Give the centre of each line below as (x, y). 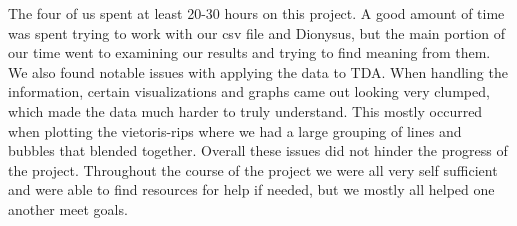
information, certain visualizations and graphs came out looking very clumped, (249, 91)
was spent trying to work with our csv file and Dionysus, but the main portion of (256, 32)
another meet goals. (68, 208)
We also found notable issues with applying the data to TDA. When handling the (258, 71)
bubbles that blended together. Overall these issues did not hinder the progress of (258, 150)
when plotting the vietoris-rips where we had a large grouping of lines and (235, 130)
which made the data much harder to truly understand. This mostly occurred (245, 110)
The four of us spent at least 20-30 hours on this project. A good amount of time (256, 13)
